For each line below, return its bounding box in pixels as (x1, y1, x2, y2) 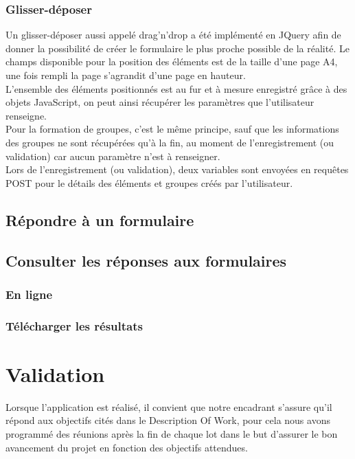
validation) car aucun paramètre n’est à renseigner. (5, 148, 220, 163)
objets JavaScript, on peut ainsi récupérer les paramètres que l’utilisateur (5, 95, 314, 109)
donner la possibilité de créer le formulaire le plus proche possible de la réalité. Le (5, 41, 350, 55)
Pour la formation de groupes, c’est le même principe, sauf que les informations (5, 122, 339, 136)
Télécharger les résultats (5, 317, 143, 334)
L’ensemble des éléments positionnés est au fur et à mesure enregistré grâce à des (5, 81, 347, 96)
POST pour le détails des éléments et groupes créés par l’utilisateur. (5, 175, 293, 190)
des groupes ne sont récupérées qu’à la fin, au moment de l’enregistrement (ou (5, 135, 334, 149)
